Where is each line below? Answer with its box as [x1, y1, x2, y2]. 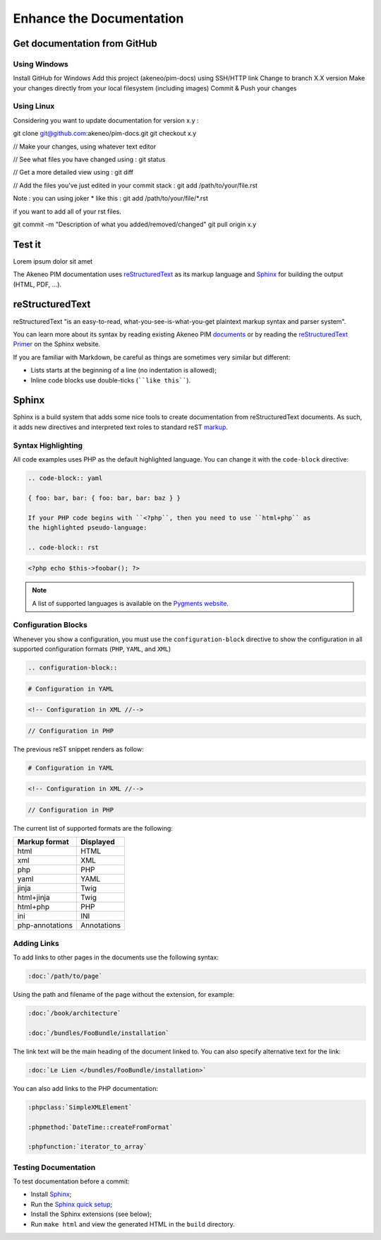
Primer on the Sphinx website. [13, 340, 101, 349]
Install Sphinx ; [30, 1190, 72, 1198]
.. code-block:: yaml [28, 474, 103, 482]
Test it [13, 238, 42, 250]
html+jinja [17, 893, 50, 903]
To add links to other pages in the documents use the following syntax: [13, 953, 219, 961]
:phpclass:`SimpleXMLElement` [28, 1103, 133, 1111]
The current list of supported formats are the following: [13, 824, 173, 832]
